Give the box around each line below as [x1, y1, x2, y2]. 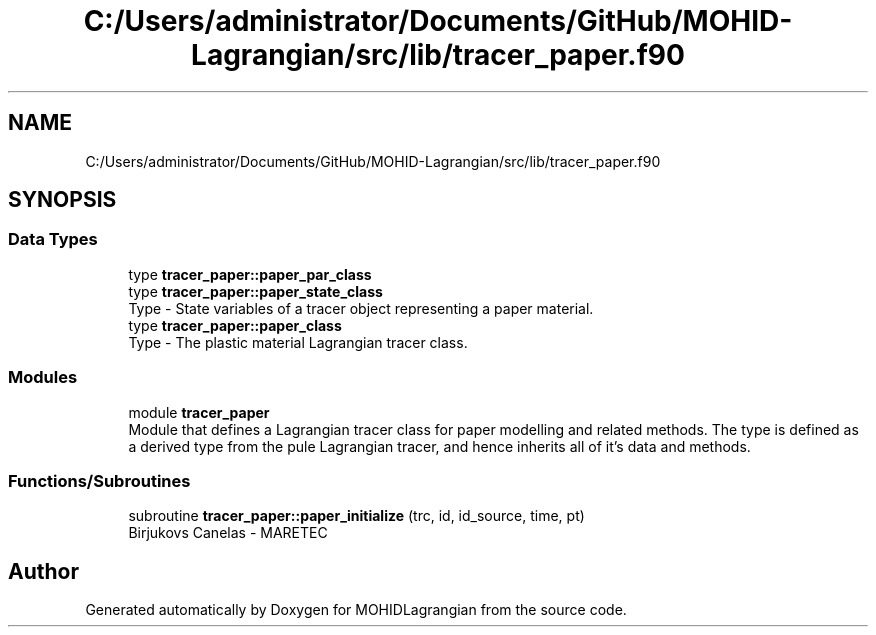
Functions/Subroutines [8, 470, 191, 491]
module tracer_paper [128, 403, 270, 421]
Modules [8, 367, 78, 388]
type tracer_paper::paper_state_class [128, 282, 383, 300]
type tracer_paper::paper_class [128, 316, 342, 334]
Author [8, 558, 79, 584]
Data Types [8, 229, 98, 250]
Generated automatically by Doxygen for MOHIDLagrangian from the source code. [85, 601, 627, 619]
